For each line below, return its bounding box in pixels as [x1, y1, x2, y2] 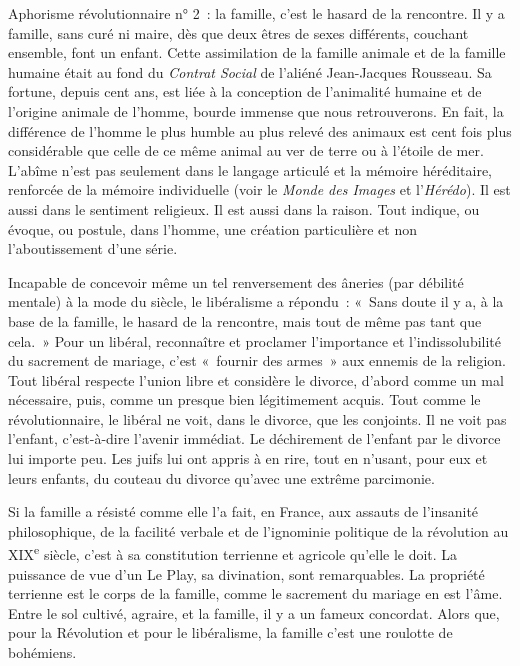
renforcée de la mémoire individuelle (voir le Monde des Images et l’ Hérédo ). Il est [8, 179, 511, 200]
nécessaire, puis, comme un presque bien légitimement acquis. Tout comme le [8, 389, 481, 410]
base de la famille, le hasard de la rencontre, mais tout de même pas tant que [8, 310, 482, 331]
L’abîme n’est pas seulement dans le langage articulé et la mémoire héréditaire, [8, 159, 492, 180]
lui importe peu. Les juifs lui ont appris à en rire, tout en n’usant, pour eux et [8, 448, 488, 469]
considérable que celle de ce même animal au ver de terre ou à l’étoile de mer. [8, 140, 484, 161]
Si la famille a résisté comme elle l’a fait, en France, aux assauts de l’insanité [8, 501, 479, 522]
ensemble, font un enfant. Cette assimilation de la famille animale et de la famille [8, 42, 506, 63]
